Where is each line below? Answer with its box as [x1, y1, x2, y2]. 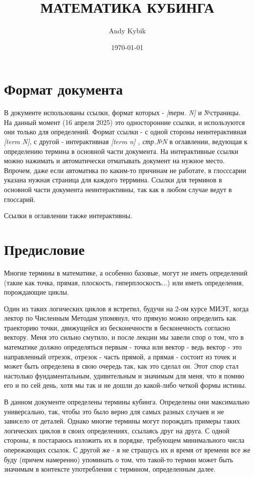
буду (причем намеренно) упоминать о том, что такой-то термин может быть [4, 454, 233, 464]
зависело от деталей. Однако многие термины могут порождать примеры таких [4, 416, 240, 426]
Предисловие [4, 239, 85, 259]
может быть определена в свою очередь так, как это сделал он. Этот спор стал [4, 361, 239, 371]
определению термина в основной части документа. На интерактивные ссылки [4, 146, 238, 156]
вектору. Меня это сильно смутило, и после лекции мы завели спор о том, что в [4, 332, 244, 342]
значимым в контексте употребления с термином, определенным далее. [4, 464, 216, 474]
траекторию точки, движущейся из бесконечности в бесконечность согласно [4, 322, 231, 332]
